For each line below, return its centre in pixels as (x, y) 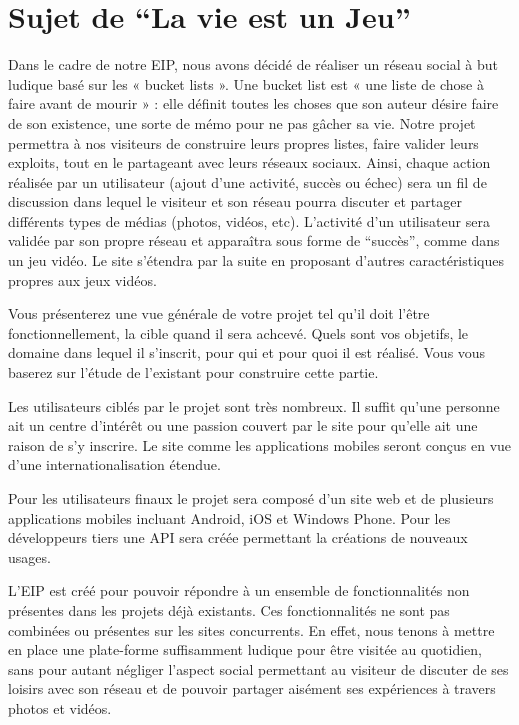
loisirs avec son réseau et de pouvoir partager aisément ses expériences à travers (252, 688)
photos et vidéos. (60, 707)
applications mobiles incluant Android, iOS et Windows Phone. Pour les (229, 517)
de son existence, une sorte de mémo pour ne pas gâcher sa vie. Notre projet (242, 122)
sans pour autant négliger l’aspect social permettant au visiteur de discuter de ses (258, 668)
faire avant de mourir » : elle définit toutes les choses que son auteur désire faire (253, 103)
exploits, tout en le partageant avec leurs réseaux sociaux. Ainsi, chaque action (249, 162)
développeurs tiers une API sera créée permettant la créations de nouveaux (238, 537)
